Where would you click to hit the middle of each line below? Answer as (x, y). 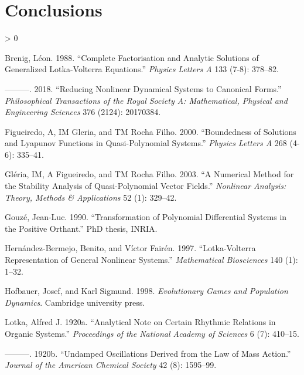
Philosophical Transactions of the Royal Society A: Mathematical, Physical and (146, 100)
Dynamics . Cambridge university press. (75, 302)
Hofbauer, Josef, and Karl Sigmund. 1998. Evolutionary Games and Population (146, 291)
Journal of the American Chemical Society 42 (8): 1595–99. (111, 365)
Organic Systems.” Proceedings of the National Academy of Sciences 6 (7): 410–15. (152, 333)
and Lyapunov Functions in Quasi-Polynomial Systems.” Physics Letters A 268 (146, 143)
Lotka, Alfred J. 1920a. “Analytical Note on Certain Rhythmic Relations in (140, 322)
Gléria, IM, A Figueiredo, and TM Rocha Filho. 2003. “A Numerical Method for (149, 174)
